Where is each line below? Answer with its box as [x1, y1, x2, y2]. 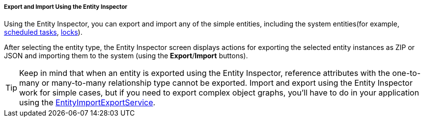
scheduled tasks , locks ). [4, 28, 83, 37]
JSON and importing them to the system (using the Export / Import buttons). [4, 51, 248, 60]
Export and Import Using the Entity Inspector [4, 3, 128, 10]
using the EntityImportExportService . [19, 97, 156, 108]
